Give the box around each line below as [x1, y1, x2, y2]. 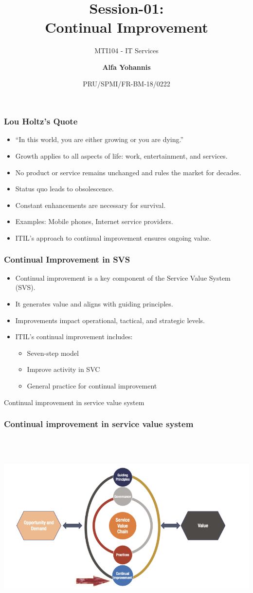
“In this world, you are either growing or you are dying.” [15, 134, 184, 144]
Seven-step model [27, 348, 79, 358]
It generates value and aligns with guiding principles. [15, 298, 173, 308]
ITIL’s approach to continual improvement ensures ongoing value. [15, 232, 211, 243]
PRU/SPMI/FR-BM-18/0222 [83, 78, 170, 88]
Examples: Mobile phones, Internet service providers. [15, 216, 173, 226]
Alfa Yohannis [102, 61, 151, 72]
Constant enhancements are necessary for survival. [15, 200, 166, 210]
